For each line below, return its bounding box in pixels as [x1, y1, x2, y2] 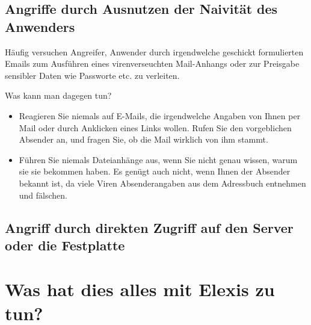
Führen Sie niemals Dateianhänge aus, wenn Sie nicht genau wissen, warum [19, 153, 298, 166]
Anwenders [5, 17, 75, 36]
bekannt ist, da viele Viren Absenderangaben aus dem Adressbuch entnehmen [19, 176, 306, 189]
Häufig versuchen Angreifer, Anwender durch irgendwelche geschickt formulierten [5, 45, 304, 58]
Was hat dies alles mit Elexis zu [5, 277, 275, 302]
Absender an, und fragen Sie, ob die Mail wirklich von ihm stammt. [19, 133, 268, 146]
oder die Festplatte [5, 235, 125, 254]
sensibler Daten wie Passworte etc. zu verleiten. [5, 69, 180, 81]
